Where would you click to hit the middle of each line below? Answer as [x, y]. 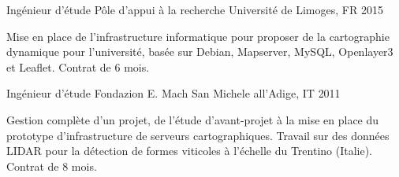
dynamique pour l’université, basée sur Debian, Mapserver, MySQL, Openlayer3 [200, 52]
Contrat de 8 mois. [52, 166]
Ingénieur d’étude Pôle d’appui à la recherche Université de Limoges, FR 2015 [195, 9]
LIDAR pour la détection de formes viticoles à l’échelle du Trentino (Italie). [190, 151]
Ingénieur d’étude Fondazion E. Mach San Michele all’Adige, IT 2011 [173, 93]
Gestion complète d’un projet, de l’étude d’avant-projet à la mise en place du [193, 119]
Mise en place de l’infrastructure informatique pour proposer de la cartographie [198, 36]
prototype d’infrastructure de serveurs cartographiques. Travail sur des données [198, 135]
